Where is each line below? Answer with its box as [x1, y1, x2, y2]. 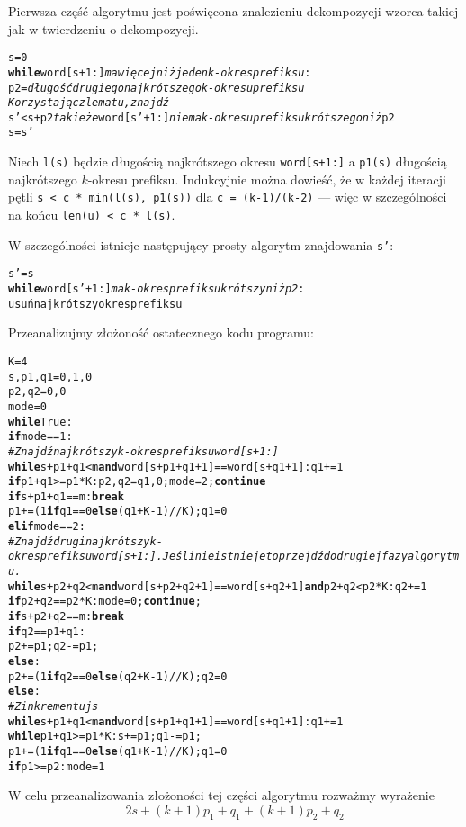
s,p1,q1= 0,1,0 [8, 370, 93, 383]
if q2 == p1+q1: [8, 625, 85, 638]
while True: [8, 415, 73, 428]
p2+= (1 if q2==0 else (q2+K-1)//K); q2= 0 [8, 670, 228, 683]
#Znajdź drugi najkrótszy [8, 535, 150, 548]
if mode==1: [8, 430, 73, 444]
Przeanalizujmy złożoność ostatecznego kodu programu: [8, 323, 314, 342]
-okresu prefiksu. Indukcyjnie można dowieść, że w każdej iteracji [87, 169, 446, 188]
